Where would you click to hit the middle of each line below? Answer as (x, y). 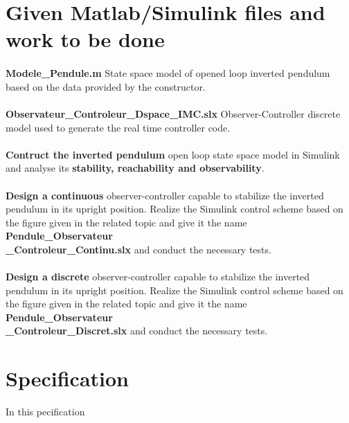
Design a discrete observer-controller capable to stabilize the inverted (158, 277)
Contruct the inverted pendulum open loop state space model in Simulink (173, 154)
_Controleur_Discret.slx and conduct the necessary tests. (137, 331)
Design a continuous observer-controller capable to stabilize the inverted (165, 195)
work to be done (85, 39)
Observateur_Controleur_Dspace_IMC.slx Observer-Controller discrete (173, 113)
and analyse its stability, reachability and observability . (135, 168)
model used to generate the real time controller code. (118, 127)
